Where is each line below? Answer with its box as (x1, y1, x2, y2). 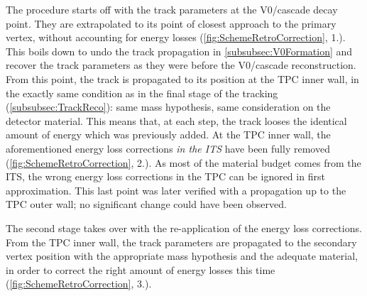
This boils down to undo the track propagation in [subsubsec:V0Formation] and (6, 43, 353, 58)
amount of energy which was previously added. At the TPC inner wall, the (6, 127, 331, 142)
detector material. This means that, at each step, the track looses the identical (6, 113, 347, 128)
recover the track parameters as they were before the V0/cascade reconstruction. (6, 57, 356, 72)
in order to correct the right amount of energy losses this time (6, 262, 275, 277)
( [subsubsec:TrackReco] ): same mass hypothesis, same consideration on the (6, 99, 331, 114)
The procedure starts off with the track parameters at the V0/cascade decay (6, 2, 338, 16)
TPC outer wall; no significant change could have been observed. (6, 197, 287, 212)
